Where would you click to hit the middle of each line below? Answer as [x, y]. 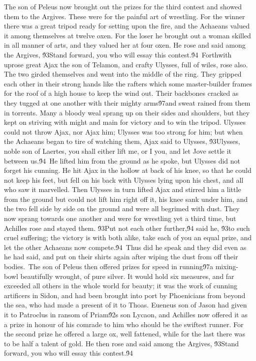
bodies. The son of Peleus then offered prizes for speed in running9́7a [109, 266]
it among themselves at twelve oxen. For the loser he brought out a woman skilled [128, 35]
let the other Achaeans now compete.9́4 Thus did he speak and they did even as [125, 247]
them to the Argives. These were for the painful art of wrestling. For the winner [125, 16]
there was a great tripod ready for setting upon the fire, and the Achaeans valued [127, 26]
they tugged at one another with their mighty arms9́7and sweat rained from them [127, 102]
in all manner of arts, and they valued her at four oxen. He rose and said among [125, 45]
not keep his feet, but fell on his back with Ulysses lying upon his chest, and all [124, 180]
